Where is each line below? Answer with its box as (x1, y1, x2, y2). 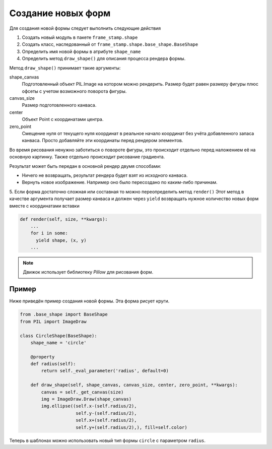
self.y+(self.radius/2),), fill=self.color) (76, 424, 187, 430)
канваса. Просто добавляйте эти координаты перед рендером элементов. (22, 138, 183, 144)
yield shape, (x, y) (36, 237, 87, 243)
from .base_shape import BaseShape (20, 311, 108, 317)
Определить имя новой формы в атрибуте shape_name (22, 48, 141, 54)
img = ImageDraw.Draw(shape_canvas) (41, 396, 132, 402)
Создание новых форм (9, 8, 111, 19)
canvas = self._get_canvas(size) (41, 389, 124, 395)
